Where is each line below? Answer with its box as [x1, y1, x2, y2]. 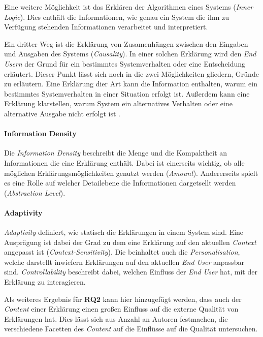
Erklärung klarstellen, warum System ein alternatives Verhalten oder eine [4, 98, 233, 109]
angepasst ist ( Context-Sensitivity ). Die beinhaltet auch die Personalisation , [4, 247, 240, 257]
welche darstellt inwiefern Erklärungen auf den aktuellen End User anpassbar [4, 256, 244, 267]
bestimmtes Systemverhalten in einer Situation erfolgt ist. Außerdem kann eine [4, 88, 250, 99]
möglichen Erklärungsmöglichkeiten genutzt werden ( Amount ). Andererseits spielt [4, 167, 258, 178]
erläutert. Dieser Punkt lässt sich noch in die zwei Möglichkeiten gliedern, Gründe [4, 68, 259, 79]
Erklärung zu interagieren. [4, 277, 86, 287]
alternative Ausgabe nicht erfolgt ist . [4, 108, 120, 118]
